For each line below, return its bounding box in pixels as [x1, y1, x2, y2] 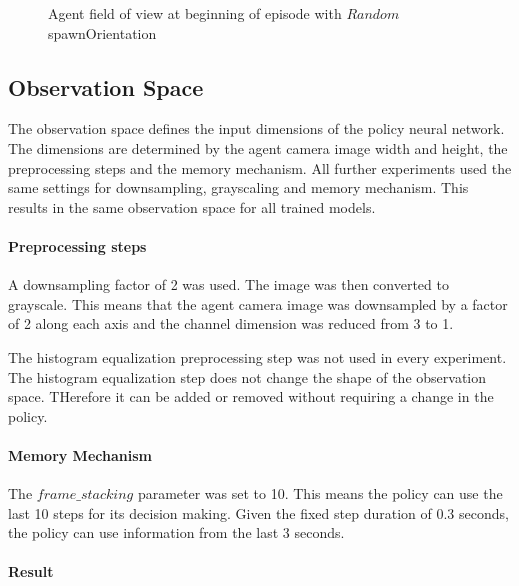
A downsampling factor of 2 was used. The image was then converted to [8, 274, 449, 295]
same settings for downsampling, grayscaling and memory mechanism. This [8, 177, 469, 198]
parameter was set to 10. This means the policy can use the [137, 483, 503, 504]
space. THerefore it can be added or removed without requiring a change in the [8, 386, 494, 407]
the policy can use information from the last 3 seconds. [8, 522, 345, 543]
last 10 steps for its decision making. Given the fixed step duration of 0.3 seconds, [8, 502, 509, 523]
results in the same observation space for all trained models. [8, 196, 376, 217]
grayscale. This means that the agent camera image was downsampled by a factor [8, 293, 508, 314]
